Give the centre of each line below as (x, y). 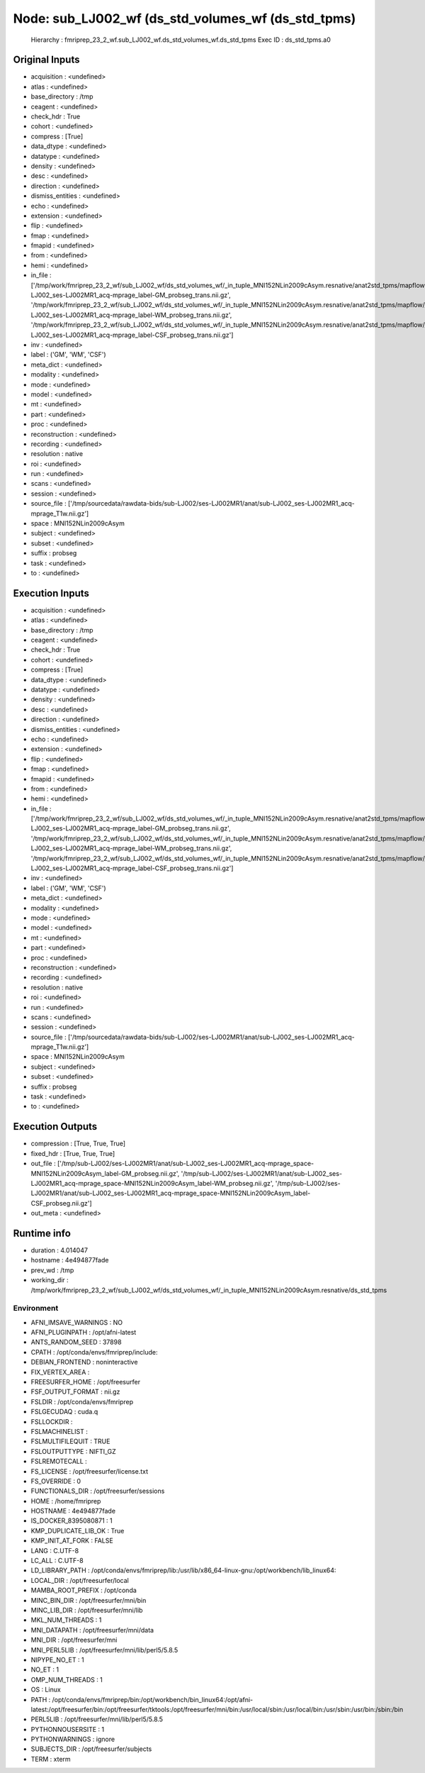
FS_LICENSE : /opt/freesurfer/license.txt (90, 1471)
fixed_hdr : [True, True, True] (73, 1153)
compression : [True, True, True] (78, 1144)
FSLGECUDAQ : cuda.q (64, 1412)
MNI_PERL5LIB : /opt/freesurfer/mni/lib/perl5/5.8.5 (104, 1650)
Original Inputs (46, 60)
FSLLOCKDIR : (52, 1421)
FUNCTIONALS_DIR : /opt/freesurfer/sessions (98, 1491)
